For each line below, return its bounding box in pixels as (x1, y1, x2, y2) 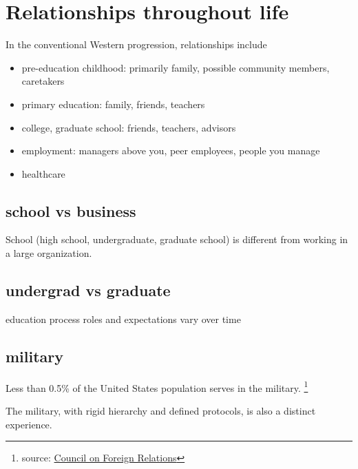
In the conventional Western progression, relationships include (6, 37, 267, 52)
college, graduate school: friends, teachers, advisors (21, 120, 236, 134)
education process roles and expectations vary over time (6, 311, 241, 326)
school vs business (6, 200, 136, 221)
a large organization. (6, 246, 92, 260)
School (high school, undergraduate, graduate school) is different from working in (6, 232, 348, 247)
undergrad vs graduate (6, 280, 171, 301)
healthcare (21, 166, 65, 180)
